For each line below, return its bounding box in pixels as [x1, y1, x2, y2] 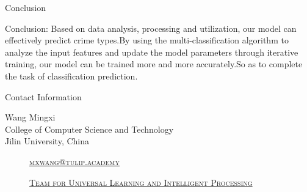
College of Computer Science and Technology [5, 122, 174, 135]
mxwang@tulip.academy [29, 155, 120, 168]
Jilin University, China [5, 135, 90, 147]
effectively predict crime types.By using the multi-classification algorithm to [5, 34, 289, 46]
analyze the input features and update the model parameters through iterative [5, 45, 298, 58]
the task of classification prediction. [5, 69, 138, 82]
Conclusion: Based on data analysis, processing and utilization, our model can [5, 21, 297, 34]
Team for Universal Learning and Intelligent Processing [29, 175, 253, 188]
